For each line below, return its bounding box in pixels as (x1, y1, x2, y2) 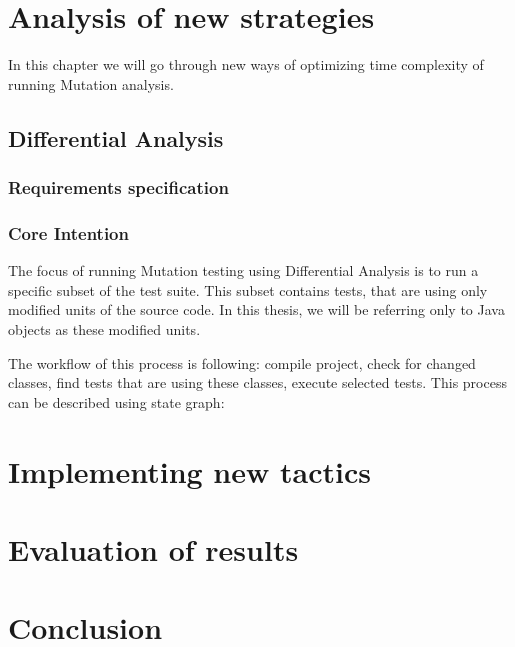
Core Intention (8, 220, 129, 245)
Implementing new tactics (8, 450, 371, 491)
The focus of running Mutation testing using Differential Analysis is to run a (8, 260, 479, 281)
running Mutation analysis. (8, 73, 174, 94)
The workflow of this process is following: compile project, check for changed (8, 352, 476, 373)
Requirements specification (8, 175, 229, 200)
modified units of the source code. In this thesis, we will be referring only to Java (8, 299, 505, 320)
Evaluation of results (8, 528, 299, 569)
